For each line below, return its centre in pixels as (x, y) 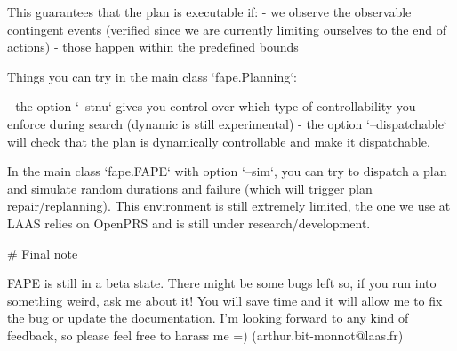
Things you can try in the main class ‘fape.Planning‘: (152, 76)
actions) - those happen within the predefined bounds (153, 47)
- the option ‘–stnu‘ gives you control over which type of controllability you (212, 106)
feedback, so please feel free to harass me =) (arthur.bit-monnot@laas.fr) (205, 335)
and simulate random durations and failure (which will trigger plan (190, 188)
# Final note (43, 253)
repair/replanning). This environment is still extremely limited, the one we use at (229, 206)
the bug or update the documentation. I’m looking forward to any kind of (208, 318)
